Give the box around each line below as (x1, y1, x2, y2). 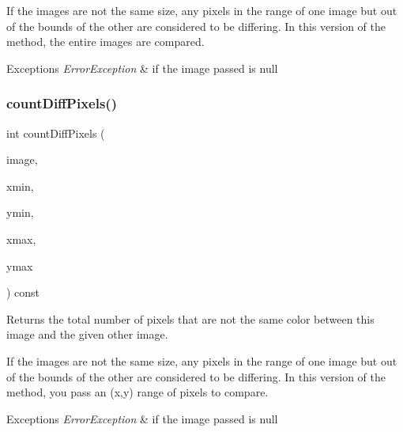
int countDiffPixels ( (6, 124, 105, 141)
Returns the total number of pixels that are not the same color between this (6, 310, 375, 327)
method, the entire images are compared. (6, 33, 205, 50)
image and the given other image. (6, 326, 168, 343)
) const (6, 284, 40, 301)
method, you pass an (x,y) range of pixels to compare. (6, 384, 269, 400)
